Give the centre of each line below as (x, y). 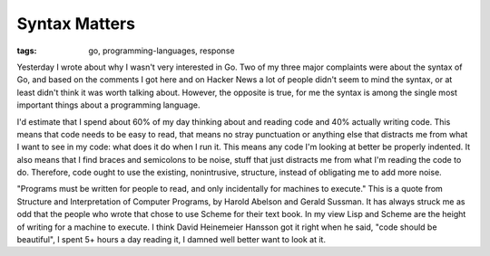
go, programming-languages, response (162, 51)
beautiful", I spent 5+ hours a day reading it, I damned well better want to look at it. (171, 240)
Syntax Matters (76, 24)
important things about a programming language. (108, 105)
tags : (27, 51)
